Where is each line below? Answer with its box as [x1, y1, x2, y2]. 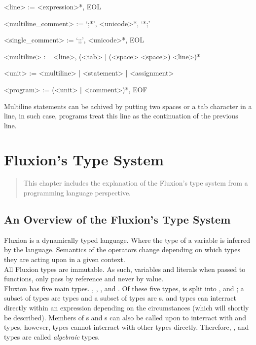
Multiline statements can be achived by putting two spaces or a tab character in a [4, 101, 252, 111]
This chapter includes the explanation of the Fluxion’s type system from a [23, 178, 248, 188]
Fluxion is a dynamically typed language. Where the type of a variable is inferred [4, 234, 251, 245]
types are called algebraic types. [4, 331, 100, 342]
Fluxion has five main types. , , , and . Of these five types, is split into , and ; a [4, 283, 244, 293]
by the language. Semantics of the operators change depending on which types [4, 244, 241, 255]
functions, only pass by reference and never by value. [4, 273, 164, 284]
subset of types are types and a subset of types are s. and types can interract [4, 293, 236, 303]
